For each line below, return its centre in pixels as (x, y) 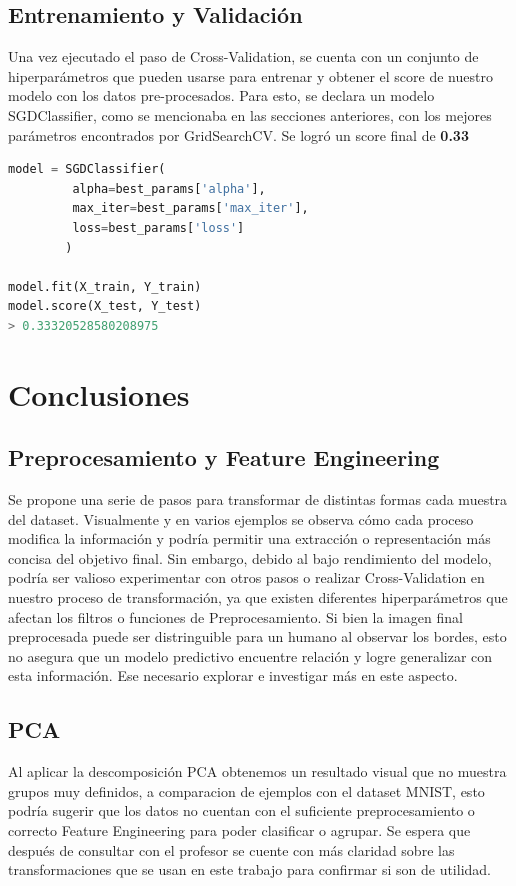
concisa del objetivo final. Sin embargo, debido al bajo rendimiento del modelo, (250, 557)
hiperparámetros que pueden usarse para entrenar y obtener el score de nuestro (250, 75)
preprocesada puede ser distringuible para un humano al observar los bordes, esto (257, 636)
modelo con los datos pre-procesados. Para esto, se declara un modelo (221, 95)
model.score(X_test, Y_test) (105, 306)
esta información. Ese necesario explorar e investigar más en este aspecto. (233, 675)
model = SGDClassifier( (87, 169)
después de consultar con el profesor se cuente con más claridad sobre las (231, 849)
